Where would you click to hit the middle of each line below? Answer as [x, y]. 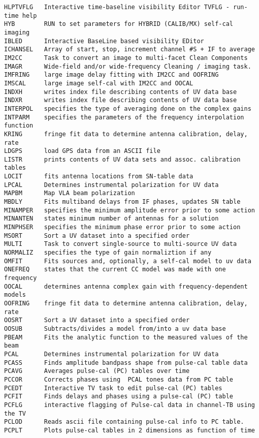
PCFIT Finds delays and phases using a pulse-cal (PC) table [119, 397]
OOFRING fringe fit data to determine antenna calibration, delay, [126, 303]
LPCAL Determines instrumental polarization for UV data [111, 185]
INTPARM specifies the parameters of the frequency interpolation [124, 117]
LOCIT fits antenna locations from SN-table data [99, 177]
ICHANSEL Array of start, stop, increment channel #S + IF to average [129, 50]
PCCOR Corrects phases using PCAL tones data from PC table [119, 379]
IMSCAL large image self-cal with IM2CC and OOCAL [99, 83]
